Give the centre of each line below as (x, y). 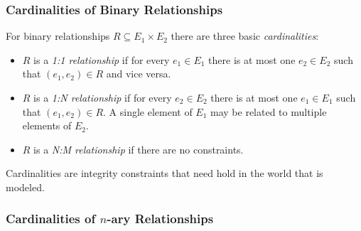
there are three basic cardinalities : (245, 36)
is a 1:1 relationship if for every (102, 59)
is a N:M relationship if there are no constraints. (139, 149)
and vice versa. (139, 74)
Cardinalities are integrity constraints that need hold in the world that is (165, 173)
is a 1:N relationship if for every (103, 97)
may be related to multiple (269, 111)
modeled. (25, 187)
